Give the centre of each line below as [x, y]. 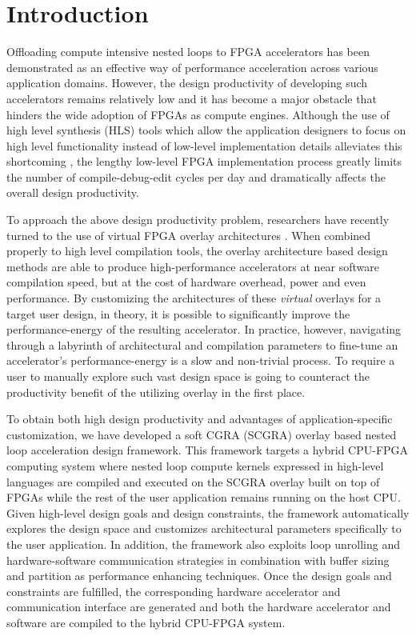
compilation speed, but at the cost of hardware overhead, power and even [186, 282]
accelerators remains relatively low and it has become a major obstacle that [192, 98]
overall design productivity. [73, 192]
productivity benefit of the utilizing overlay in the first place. [156, 392]
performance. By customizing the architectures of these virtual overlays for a [194, 298]
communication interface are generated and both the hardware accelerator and [199, 607]
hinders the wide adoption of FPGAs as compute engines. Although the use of [198, 114]
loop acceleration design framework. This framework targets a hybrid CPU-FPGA [208, 450]
